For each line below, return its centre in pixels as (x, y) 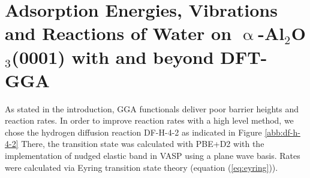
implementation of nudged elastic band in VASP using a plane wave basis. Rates (153, 156)
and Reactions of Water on (118, 33)
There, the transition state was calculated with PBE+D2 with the (143, 144)
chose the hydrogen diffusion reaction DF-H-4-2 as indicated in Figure (133, 132)
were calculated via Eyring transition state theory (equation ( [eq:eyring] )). (142, 167)
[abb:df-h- (282, 132)
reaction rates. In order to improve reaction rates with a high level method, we (149, 120)
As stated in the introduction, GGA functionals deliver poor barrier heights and (152, 108)
